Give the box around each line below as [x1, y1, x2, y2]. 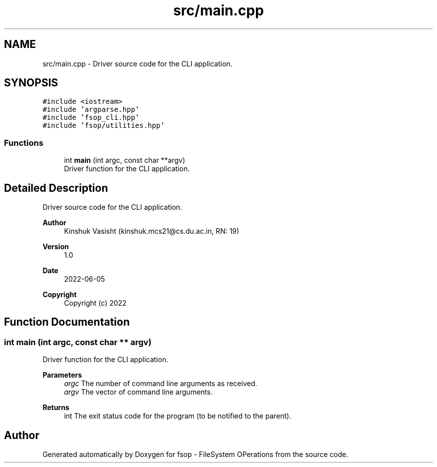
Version [42, 242, 69, 251]
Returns [42, 403, 69, 412]
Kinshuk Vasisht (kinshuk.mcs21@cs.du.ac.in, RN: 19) [64, 227, 239, 236]
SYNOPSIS [4, 76, 58, 89]
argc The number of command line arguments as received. [64, 379, 257, 388]
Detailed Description [4, 181, 108, 194]
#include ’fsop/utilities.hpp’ [42, 121, 165, 130]
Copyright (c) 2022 [64, 299, 127, 308]
